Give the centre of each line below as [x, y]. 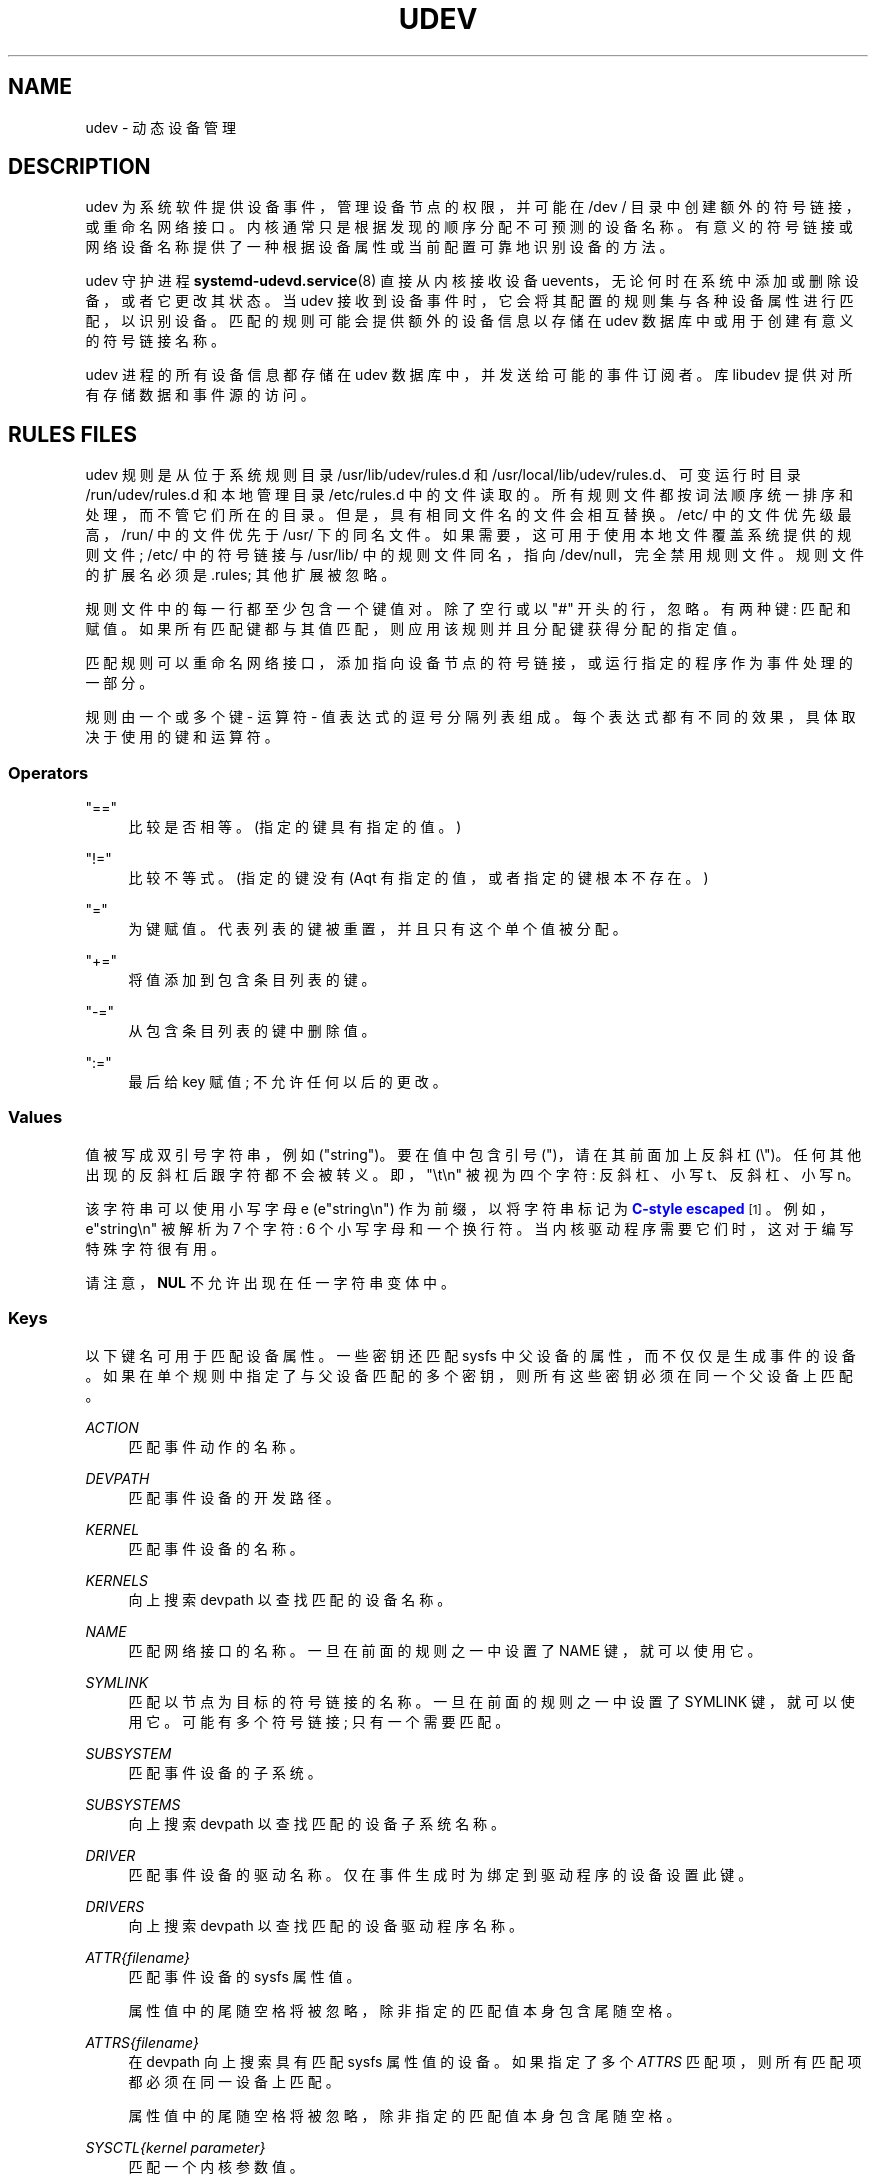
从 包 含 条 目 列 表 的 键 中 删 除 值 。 [252, 1031]
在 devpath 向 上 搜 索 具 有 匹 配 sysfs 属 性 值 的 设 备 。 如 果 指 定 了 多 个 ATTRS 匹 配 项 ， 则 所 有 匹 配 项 [495, 2061]
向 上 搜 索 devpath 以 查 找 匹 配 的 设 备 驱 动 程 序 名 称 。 [325, 1925]
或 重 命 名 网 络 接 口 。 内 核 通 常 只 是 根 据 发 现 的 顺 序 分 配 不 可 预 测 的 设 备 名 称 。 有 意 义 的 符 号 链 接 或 [469, 227]
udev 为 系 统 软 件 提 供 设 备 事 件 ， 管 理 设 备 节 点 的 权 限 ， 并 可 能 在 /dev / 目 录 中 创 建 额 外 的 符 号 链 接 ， [472, 207]
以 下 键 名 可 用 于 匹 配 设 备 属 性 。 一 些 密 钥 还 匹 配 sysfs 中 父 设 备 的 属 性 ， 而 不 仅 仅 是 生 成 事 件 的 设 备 [470, 1355]
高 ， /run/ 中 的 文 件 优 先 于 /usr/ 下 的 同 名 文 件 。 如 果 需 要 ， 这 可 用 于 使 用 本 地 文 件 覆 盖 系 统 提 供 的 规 [468, 535]
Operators [48, 772]
